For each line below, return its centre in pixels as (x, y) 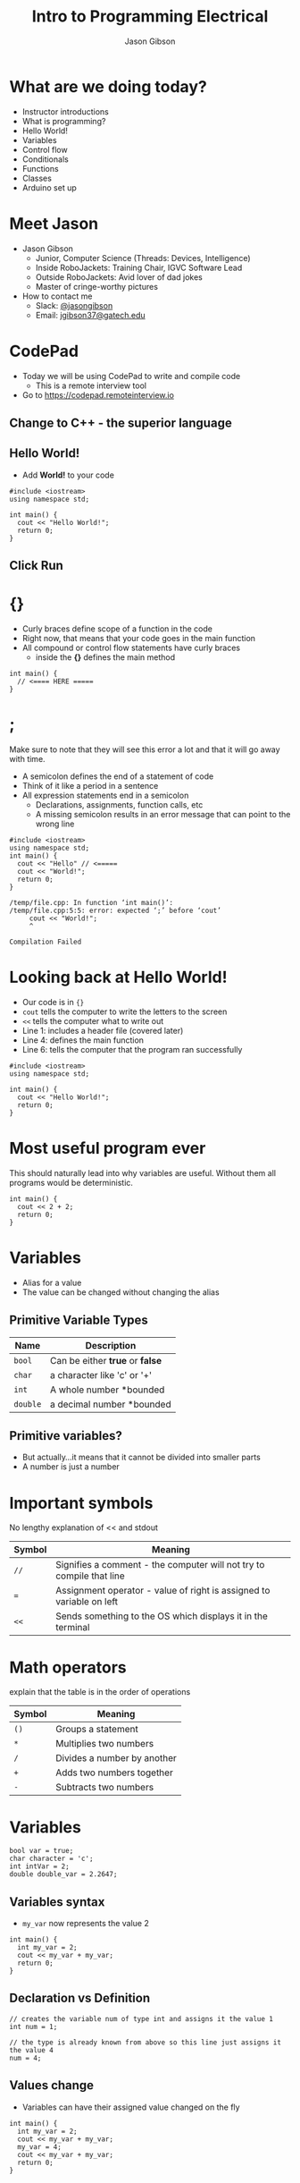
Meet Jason (54, 223)
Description (111, 1345)
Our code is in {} (53, 1002)
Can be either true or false (106, 1360)
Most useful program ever (108, 1149)
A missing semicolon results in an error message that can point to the (163, 815)
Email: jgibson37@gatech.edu (90, 315)
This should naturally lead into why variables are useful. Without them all (143, 1172)
